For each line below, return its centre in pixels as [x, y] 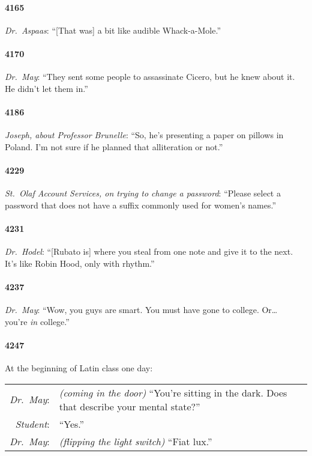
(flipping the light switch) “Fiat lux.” [136, 441]
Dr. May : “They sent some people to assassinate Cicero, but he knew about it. [150, 77]
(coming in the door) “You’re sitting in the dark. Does [173, 392]
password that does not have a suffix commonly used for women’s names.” [141, 205]
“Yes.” [72, 424]
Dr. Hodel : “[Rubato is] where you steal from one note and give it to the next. [149, 251]
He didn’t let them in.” [46, 88]
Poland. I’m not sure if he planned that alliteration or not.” [114, 146]
